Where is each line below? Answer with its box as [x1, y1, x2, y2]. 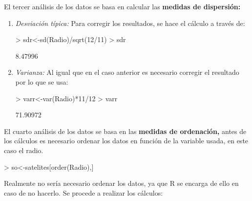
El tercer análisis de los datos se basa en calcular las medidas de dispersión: [4, 1, 241, 11]
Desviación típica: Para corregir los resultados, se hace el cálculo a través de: [15, 18, 245, 28]
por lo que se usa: [15, 76, 68, 87]
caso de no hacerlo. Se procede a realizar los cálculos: [4, 187, 163, 198]
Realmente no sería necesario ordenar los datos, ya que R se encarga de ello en [4, 178, 239, 188]
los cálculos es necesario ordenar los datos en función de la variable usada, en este [4, 135, 249, 146]
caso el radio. [4, 145, 43, 155]
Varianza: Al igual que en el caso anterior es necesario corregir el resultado [15, 67, 239, 77]
